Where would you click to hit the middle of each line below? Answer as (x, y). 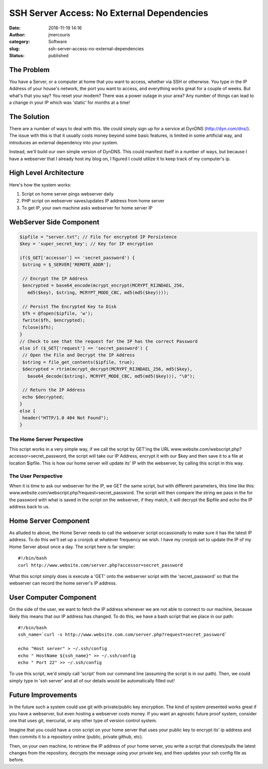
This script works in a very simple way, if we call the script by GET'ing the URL (89, 449)
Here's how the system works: (40, 185)
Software (58, 42)
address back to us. (29, 507)
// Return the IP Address (54, 390)
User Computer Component (53, 598)
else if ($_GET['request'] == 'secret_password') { (84, 348)
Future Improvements (43, 695)
